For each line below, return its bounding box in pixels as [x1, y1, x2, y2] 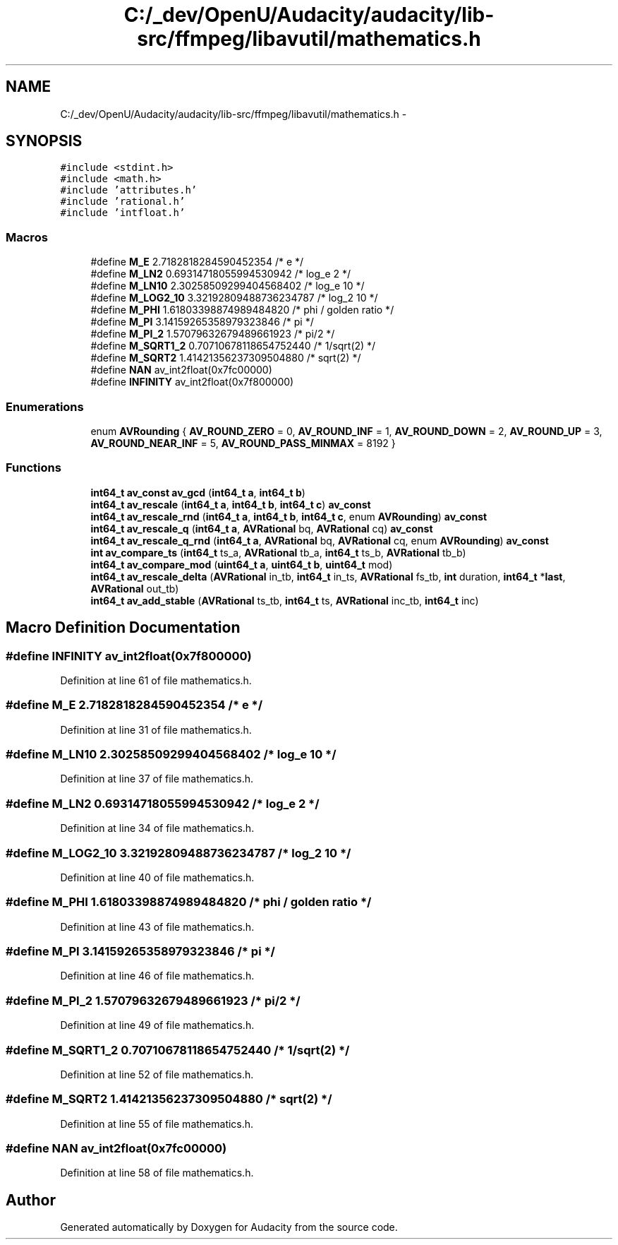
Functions [6, 460, 61, 475]
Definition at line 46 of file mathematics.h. [60, 970, 255, 982]
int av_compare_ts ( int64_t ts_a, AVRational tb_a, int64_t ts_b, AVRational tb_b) [90, 546, 466, 559]
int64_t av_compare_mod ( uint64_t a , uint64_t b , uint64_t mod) [90, 558, 393, 571]
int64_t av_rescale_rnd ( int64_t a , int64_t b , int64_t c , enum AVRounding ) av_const [90, 510, 487, 523]
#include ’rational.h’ [60, 196, 186, 208]
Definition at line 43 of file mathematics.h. [60, 920, 255, 933]
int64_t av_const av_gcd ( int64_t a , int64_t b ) [90, 486, 305, 499]
